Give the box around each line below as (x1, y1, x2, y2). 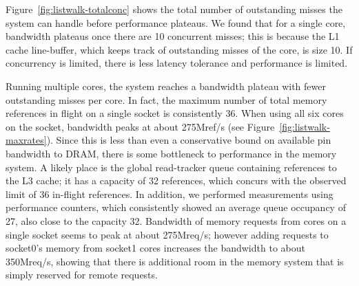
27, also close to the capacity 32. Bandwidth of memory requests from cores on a (6, 213, 347, 228)
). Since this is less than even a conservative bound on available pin (46, 133, 331, 147)
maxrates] (6, 133, 47, 147)
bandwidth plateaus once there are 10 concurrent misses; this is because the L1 (6, 29, 340, 43)
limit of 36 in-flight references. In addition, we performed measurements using (6, 186, 334, 201)
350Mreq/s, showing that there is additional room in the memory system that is (6, 254, 344, 268)
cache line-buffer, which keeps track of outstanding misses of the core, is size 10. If (6, 42, 353, 56)
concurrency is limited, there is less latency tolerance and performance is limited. (6, 56, 348, 70)
